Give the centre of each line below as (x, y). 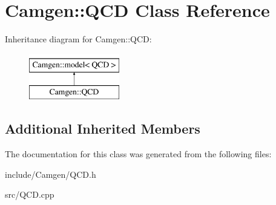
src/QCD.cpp (30, 194)
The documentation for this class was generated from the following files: (138, 154)
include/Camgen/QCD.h (51, 174)
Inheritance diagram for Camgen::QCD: (78, 39)
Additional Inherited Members (103, 129)
